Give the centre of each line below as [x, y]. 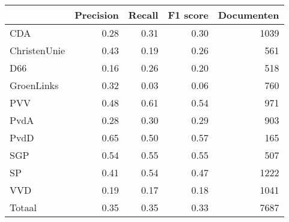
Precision [97, 15]
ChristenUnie [38, 50]
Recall [143, 15]
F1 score [188, 15]
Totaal [23, 207]
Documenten [248, 15]
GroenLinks [34, 85]
